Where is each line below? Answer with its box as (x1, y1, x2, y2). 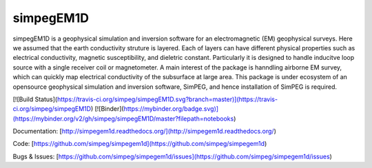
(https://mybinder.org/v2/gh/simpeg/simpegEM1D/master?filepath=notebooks (12, 114, 234, 123)
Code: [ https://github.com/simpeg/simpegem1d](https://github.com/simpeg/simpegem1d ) (12, 140, 267, 148)
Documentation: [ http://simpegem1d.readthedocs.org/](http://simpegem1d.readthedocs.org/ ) (12, 127, 277, 136)
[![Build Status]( (12, 95, 58, 103)
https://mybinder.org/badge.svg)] (123, 105, 219, 113)
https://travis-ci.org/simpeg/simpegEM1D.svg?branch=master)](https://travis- (56, 95, 278, 103)
